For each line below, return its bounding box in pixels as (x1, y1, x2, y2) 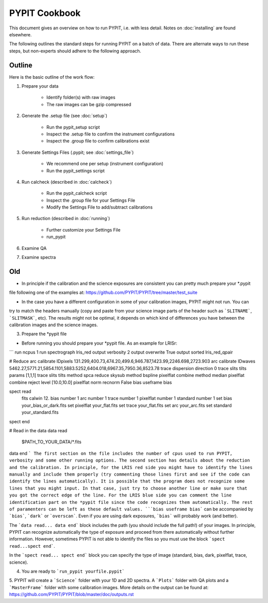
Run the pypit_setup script (46, 124, 100, 130)
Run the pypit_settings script (46, 167, 105, 174)
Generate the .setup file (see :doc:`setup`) (21, 113, 108, 119)
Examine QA (21, 245, 47, 251)
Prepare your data (21, 83, 59, 89)
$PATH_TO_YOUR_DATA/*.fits (21, 439, 82, 445)
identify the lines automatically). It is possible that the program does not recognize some (9, 479, 245, 484)
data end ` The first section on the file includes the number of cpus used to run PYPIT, (9, 450, 233, 456)
